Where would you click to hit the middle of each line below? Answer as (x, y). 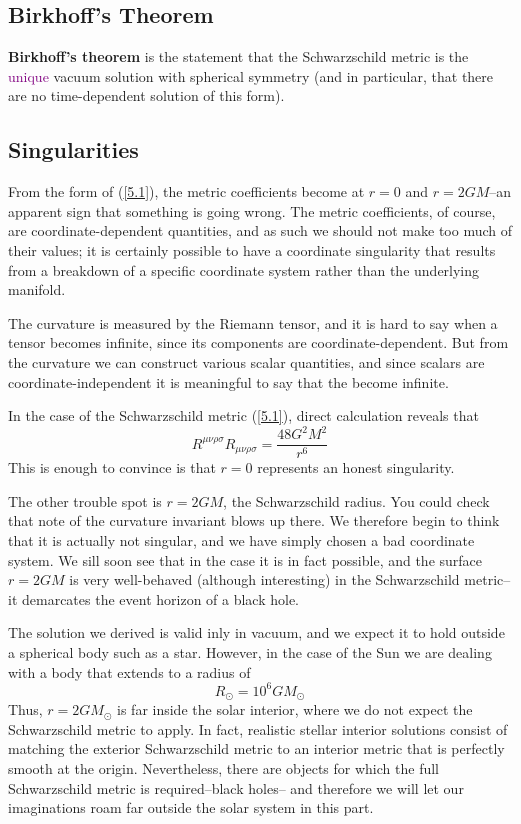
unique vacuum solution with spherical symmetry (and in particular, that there (251, 75)
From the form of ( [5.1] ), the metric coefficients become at (186, 191)
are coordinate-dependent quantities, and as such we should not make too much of (260, 230)
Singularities (73, 149)
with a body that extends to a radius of (129, 671)
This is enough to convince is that (112, 467)
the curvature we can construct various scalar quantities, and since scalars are (246, 361)
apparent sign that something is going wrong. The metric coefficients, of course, (252, 210)
